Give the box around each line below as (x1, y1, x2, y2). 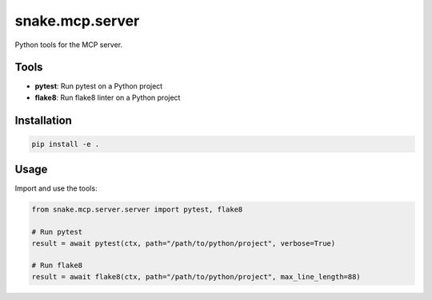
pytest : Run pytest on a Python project (34, 81, 163, 91)
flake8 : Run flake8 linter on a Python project (34, 93, 181, 102)
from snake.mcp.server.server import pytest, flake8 (31, 205, 243, 215)
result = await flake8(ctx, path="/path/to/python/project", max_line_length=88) (31, 272, 362, 281)
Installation (14, 113, 72, 127)
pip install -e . (31, 140, 100, 148)
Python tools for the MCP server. (14, 40, 123, 49)
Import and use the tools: (14, 184, 98, 193)
